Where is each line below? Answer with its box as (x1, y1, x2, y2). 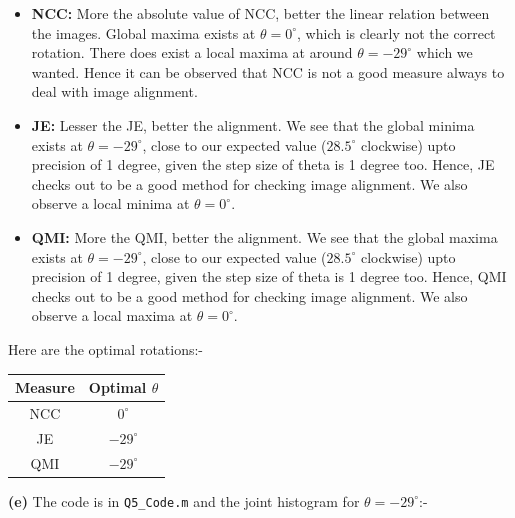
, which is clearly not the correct (297, 22, 496, 43)
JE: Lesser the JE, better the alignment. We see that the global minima (31, 114, 475, 135)
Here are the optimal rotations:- (8, 338, 204, 359)
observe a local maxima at (31, 305, 193, 326)
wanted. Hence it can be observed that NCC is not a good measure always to (31, 61, 505, 82)
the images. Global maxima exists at (31, 22, 256, 43)
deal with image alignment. (31, 81, 198, 102)
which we (416, 42, 473, 63)
